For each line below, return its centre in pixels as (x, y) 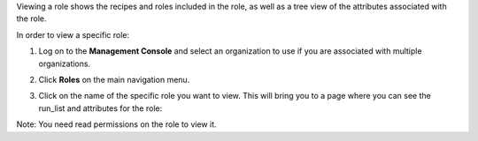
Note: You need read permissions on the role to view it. (116, 124)
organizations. (65, 63)
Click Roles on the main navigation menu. (114, 79)
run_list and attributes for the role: (100, 108)
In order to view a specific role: (73, 34)
